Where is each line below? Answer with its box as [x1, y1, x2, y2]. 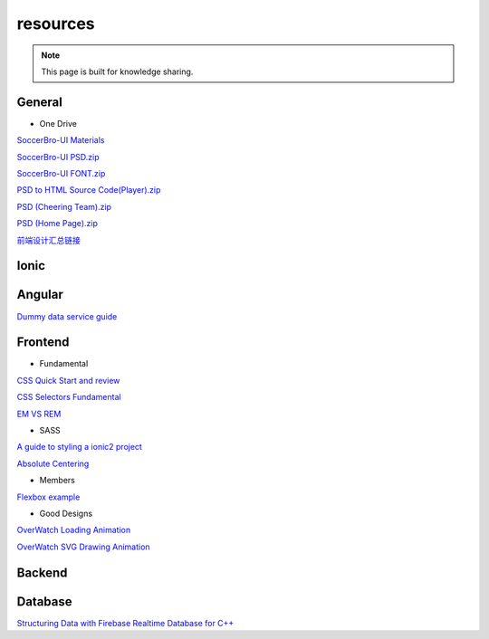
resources [16, 14, 95, 33]
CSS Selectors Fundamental [16, 392, 121, 403]
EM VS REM [16, 408, 62, 419]
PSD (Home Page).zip [16, 218, 99, 229]
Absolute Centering [16, 458, 90, 469]
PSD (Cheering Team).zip [16, 201, 112, 212]
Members [39, 475, 76, 486]
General [16, 94, 63, 110]
